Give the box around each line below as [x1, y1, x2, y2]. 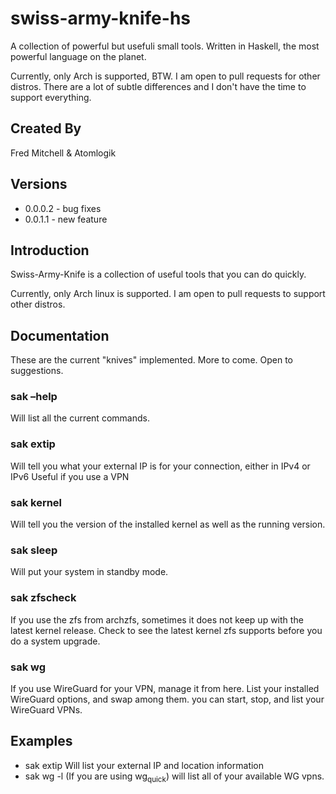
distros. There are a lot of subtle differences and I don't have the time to [10, 80, 307, 92]
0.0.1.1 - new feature [24, 213, 108, 225]
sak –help [10, 390, 58, 404]
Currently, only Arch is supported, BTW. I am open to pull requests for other [10, 70, 321, 82]
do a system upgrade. [10, 635, 101, 647]
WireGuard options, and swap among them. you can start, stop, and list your [10, 693, 325, 705]
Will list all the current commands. [10, 412, 150, 424]
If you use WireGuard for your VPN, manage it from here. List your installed [10, 682, 320, 694]
